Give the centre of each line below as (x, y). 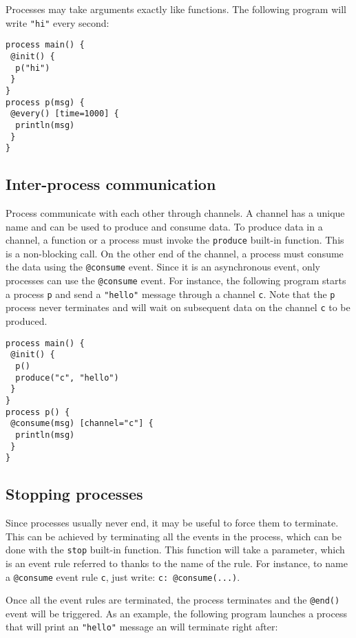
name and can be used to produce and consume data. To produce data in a (164, 226)
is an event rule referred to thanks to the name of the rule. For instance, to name (177, 563)
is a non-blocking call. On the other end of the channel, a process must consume (175, 253)
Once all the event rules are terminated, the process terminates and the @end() (173, 600)
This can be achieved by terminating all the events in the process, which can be (174, 536)
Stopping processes (74, 494)
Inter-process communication (111, 184)
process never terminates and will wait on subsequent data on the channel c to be (178, 307)
